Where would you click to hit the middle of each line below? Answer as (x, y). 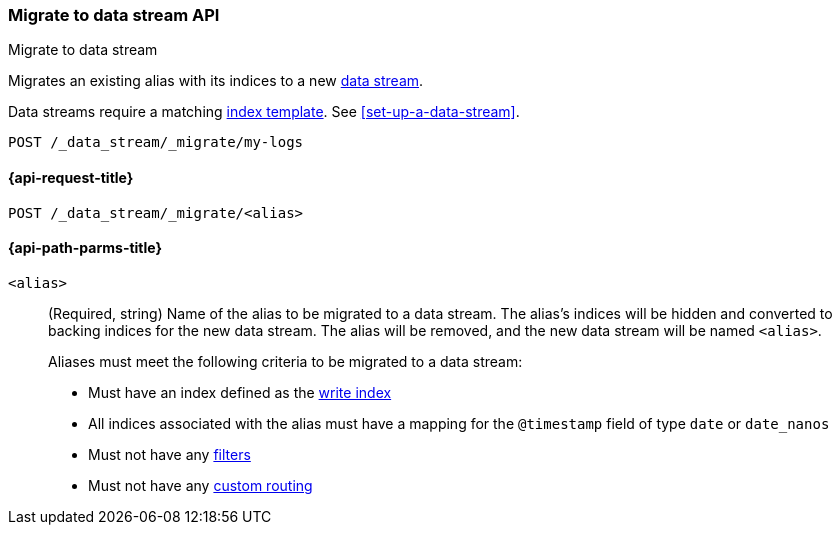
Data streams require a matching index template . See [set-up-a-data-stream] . (264, 112)
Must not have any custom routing (200, 485)
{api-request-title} (71, 177)
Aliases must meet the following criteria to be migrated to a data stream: (285, 361)
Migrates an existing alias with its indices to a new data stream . (216, 81)
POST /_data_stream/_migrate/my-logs (156, 142)
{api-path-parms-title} (85, 248)
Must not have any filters (169, 454)
